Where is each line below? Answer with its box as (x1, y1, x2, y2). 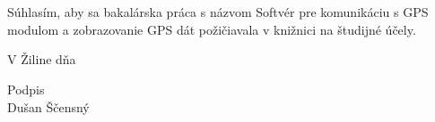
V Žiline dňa (7, 50, 76, 69)
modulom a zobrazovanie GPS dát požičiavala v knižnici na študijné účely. (7, 20, 416, 38)
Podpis (7, 79, 45, 98)
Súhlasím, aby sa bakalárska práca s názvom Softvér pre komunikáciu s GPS (7, 3, 429, 21)
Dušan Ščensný (7, 97, 90, 116)
